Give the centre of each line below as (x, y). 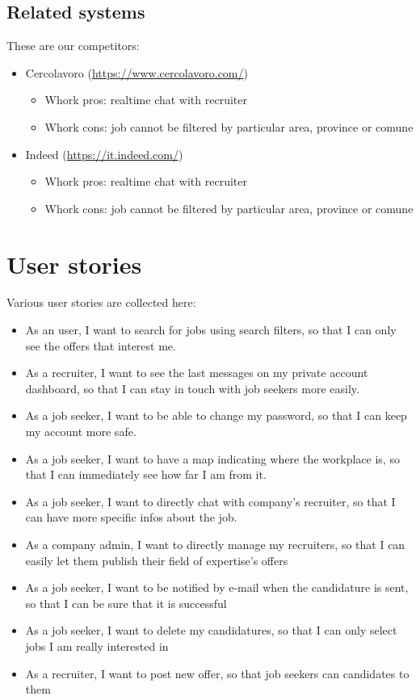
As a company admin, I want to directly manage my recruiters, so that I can (215, 545)
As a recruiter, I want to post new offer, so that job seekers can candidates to (217, 673)
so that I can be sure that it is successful (126, 603)
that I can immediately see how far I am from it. (146, 474)
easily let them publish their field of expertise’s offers (157, 560)
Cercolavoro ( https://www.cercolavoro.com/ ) (136, 72)
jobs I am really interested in (97, 646)
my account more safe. (81, 432)
